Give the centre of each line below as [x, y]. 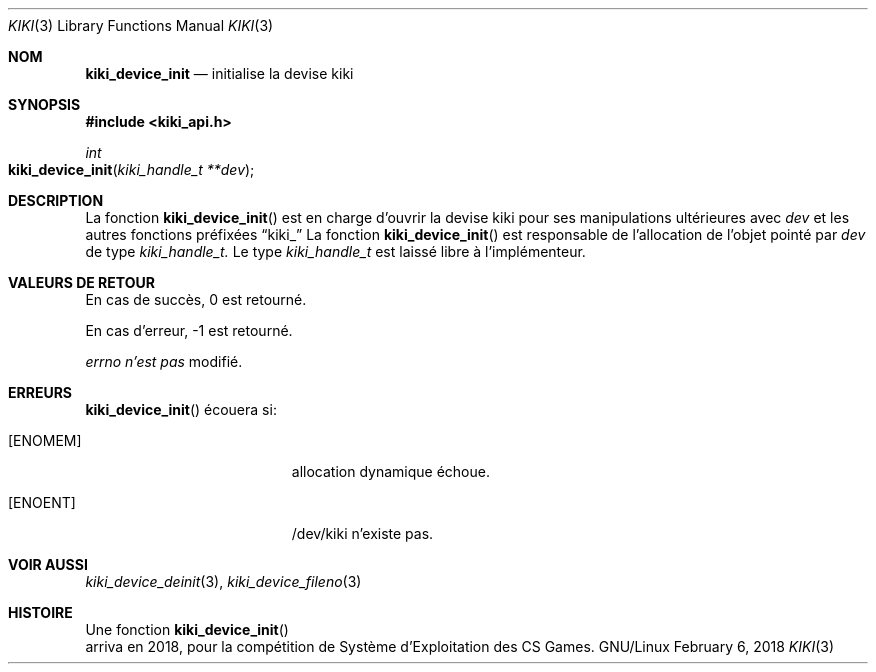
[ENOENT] [42, 502]
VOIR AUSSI [48, 564]
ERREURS [40, 392]
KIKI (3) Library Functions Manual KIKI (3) [141, 25]
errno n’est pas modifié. [164, 361]
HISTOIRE [40, 612]
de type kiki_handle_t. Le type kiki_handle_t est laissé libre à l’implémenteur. [335, 251]
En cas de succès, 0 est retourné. [196, 299]
